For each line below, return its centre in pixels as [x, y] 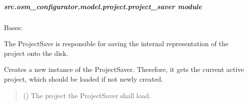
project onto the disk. [36, 53]
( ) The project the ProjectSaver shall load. [87, 95]
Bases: [13, 27]
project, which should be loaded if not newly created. [84, 78]
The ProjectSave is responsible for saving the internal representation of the [116, 43]
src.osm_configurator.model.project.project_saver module [103, 6]
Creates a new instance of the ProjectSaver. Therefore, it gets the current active [124, 69]
